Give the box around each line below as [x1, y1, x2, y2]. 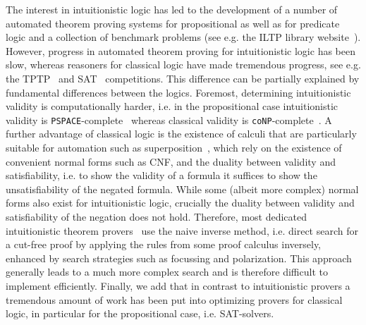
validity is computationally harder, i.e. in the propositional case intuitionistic [6, 99, 338, 114]
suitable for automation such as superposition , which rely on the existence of [6, 140, 342, 154]
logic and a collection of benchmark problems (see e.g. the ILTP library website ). [6, 30, 361, 44]
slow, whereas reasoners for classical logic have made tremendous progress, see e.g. [6, 57, 361, 72]
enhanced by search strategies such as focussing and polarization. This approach [6, 250, 352, 265]
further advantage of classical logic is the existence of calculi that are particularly [6, 126, 357, 141]
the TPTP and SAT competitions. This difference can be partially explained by [6, 70, 360, 85]
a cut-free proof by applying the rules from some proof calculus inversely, [6, 237, 322, 252]
